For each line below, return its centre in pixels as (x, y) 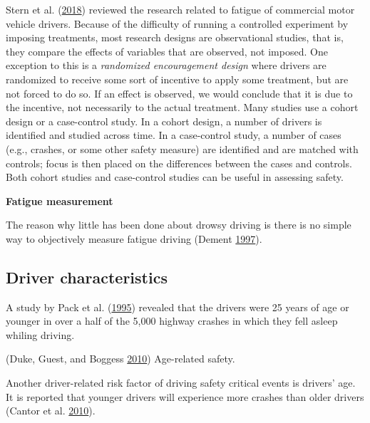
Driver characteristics (87, 277)
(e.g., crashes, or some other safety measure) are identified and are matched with (182, 148)
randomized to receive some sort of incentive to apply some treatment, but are (177, 79)
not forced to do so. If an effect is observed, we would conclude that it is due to (179, 93)
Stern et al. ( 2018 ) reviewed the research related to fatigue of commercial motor (180, 9)
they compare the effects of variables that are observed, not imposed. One (167, 51)
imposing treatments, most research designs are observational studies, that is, (175, 37)
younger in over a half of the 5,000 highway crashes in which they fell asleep (172, 321)
